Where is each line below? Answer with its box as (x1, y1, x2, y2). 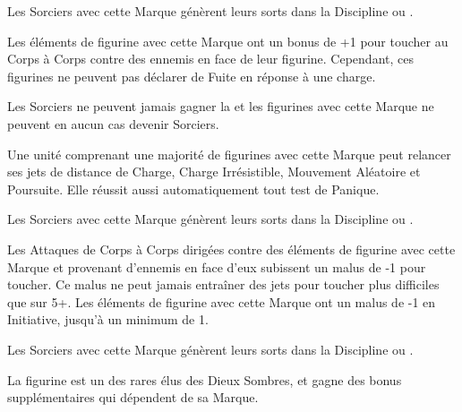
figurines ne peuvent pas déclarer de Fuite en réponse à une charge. (7, 66, 376, 85)
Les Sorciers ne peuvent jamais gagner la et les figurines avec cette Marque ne (7, 97, 434, 116)
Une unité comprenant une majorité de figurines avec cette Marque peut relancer (7, 144, 451, 163)
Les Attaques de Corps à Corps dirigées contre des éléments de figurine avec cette (7, 239, 456, 258)
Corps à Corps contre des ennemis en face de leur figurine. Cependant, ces (7, 49, 414, 68)
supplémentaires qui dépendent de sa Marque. (7, 388, 259, 407)
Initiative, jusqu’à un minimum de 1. (7, 310, 209, 329)
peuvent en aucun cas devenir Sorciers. (7, 114, 219, 133)
